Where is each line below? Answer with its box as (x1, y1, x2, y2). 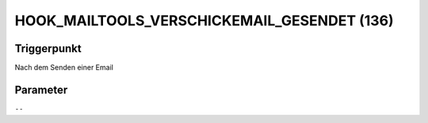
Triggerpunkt (14, 42, 82, 55)
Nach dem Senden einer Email (14, 63, 114, 73)
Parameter (14, 83, 68, 96)
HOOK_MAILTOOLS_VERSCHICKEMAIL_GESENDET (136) (14, 12, 394, 29)
